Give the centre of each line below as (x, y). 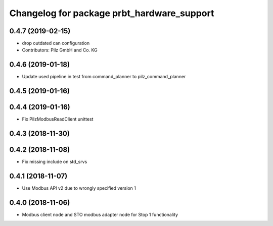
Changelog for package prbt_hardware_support (112, 13)
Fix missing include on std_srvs (55, 162)
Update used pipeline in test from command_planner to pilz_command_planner (104, 77)
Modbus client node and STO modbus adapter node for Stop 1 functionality (100, 215)
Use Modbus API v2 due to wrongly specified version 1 (79, 188)
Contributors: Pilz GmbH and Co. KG (60, 50)
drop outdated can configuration (56, 43)
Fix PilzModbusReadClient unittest (58, 119)
